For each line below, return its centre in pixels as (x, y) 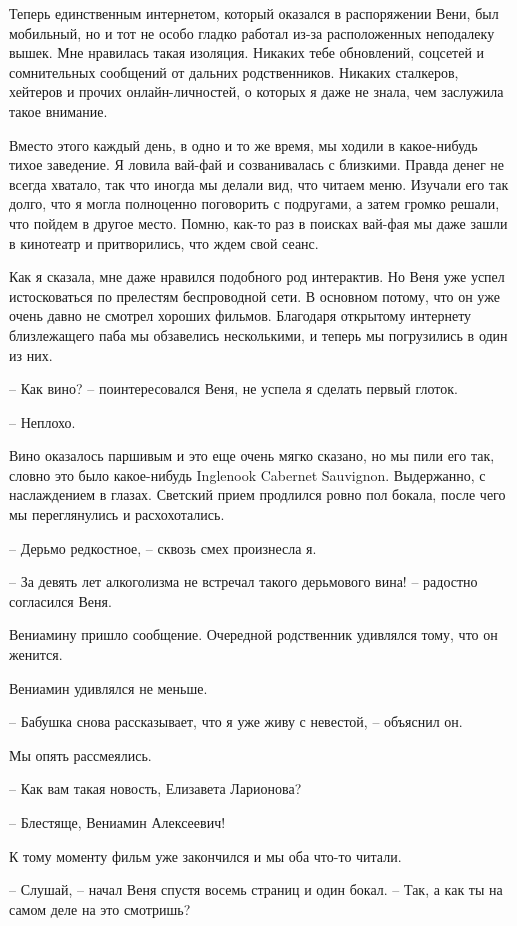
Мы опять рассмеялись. (80, 754)
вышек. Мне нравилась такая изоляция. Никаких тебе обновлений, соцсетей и (247, 52)
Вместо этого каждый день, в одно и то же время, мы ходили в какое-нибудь (243, 144)
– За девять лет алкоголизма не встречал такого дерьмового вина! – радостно (243, 581)
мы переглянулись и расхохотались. (117, 514)
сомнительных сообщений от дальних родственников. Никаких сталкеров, (234, 71)
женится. (36, 654)
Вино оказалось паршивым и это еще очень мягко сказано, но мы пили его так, (252, 455)
